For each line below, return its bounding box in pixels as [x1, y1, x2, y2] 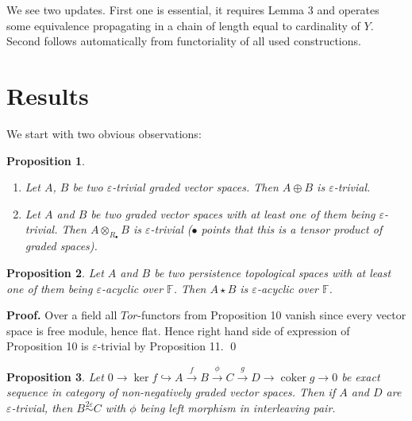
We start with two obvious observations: [6, 125, 202, 141]
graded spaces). [25, 238, 98, 254]
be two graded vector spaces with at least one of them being [90, 205, 375, 222]
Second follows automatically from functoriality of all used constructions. [6, 33, 361, 49]
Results [6, 79, 89, 111]
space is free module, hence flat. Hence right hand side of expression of [6, 322, 350, 338]
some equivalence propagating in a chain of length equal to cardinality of [6, 17, 360, 33]
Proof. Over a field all [6, 307, 117, 323]
